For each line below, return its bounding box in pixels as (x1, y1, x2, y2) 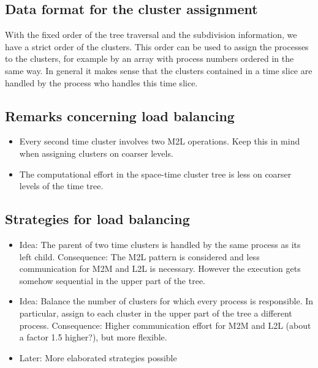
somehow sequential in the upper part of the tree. (19, 274, 206, 287)
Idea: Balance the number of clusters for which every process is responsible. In (19, 295, 314, 307)
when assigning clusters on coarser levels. (19, 146, 173, 159)
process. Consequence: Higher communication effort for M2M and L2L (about (19, 318, 311, 331)
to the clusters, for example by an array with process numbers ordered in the (5, 52, 294, 65)
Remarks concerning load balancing (5, 106, 235, 125)
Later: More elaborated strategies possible (19, 351, 177, 364)
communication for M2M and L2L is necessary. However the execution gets (19, 262, 301, 275)
